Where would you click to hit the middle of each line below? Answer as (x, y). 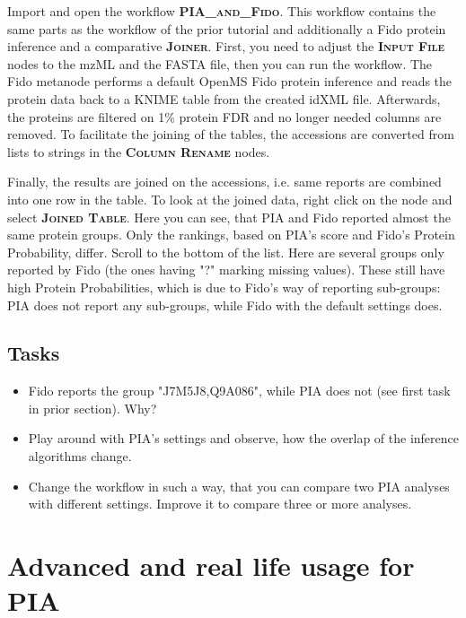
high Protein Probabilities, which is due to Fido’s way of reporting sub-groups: (224, 287)
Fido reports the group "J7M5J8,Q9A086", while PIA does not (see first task (239, 391)
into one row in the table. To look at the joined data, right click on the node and (230, 199)
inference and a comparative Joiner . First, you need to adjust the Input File (226, 46)
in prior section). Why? (92, 408)
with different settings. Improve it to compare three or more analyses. (220, 504)
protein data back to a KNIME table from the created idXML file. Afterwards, (224, 98)
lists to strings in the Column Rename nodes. (139, 151)
